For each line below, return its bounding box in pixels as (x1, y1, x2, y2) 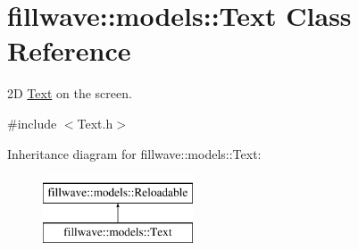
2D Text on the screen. (7, 84, 132, 103)
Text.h (77, 113, 113, 132)
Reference (7, 32, 131, 69)
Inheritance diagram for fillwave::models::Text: (7, 144, 262, 162)
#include (7, 113, 57, 132)
